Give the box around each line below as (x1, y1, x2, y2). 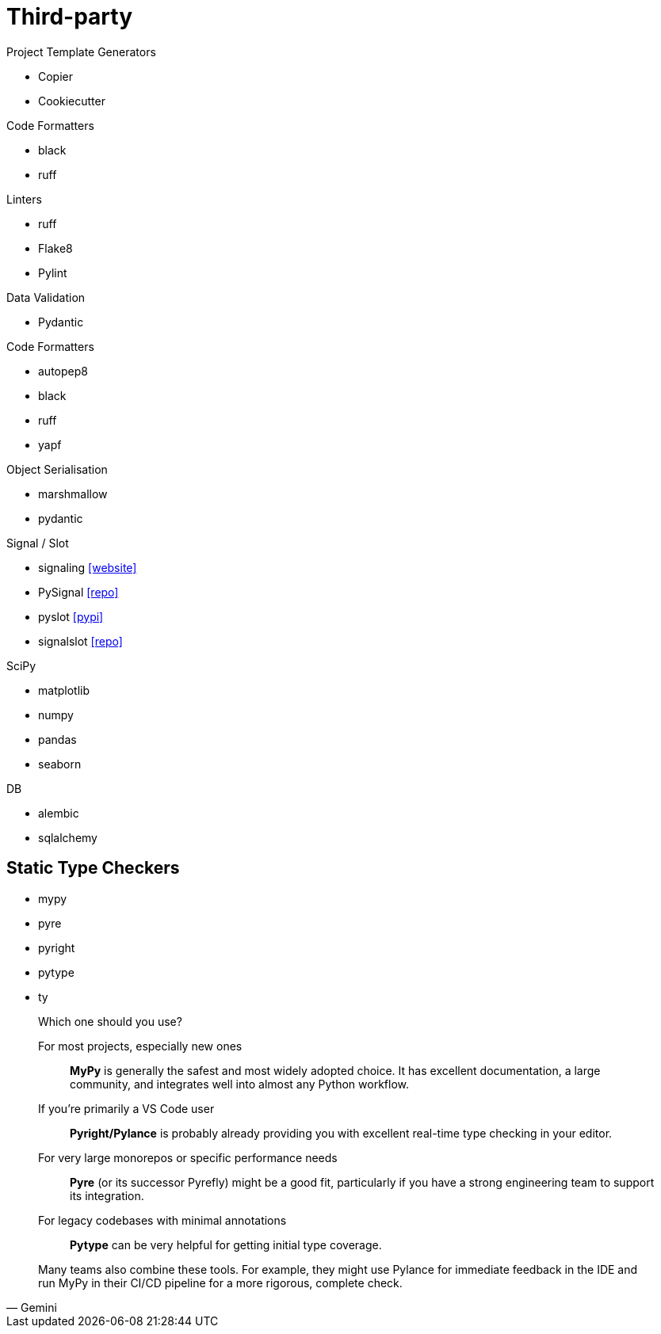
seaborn (38, 757, 82, 771)
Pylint (38, 265, 67, 280)
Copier (38, 69, 74, 83)
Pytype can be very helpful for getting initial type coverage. (70, 1237, 382, 1252)
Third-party (6, 3, 133, 30)
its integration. (70, 1188, 144, 1203)
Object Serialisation (6, 462, 108, 476)
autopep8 (38, 364, 88, 378)
